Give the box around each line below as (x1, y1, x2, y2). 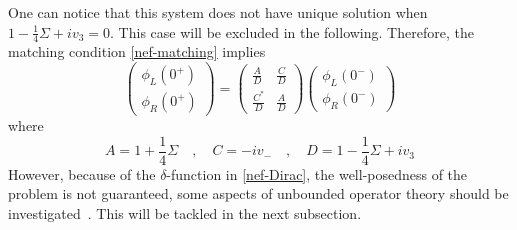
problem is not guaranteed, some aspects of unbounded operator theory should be (8, 183, 509, 204)
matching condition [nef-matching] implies (8, 41, 266, 62)
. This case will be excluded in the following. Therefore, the (110, 21, 474, 42)
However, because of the (8, 163, 156, 184)
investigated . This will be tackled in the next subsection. (8, 202, 362, 223)
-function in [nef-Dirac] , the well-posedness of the (166, 163, 468, 184)
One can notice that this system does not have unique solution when (8, 2, 428, 22)
